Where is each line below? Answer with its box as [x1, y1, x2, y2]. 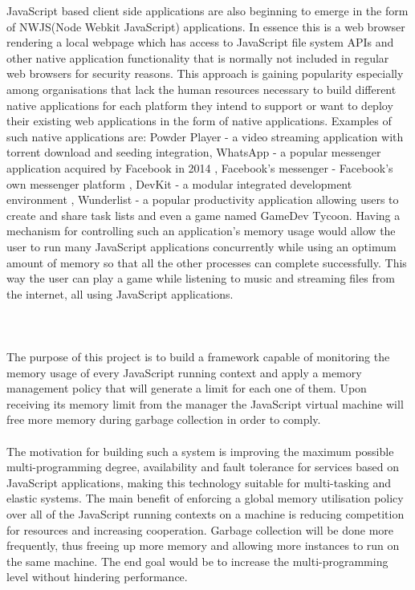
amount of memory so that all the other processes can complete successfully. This [6, 254, 407, 271]
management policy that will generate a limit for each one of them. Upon [6, 380, 367, 397]
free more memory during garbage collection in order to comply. [6, 411, 321, 428]
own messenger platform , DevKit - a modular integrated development [6, 175, 352, 192]
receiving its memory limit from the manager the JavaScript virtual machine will [6, 395, 404, 412]
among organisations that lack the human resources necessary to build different [6, 80, 397, 97]
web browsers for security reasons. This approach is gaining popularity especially [6, 65, 404, 82]
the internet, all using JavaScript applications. [6, 285, 234, 302]
